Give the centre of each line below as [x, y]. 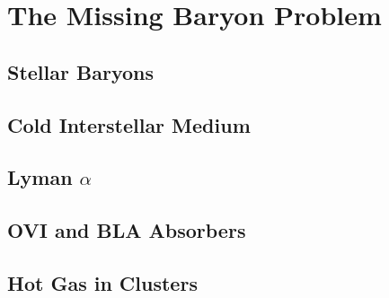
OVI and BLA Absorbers [127, 230]
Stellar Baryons [80, 71]
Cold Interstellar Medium [129, 124]
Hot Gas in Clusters [102, 282]
